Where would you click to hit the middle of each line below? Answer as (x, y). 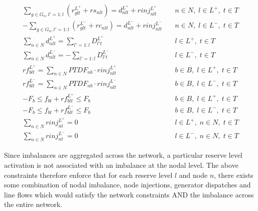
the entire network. (33, 204)
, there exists (234, 175)
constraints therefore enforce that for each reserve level (88, 175)
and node (193, 175)
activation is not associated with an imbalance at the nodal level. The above (121, 165)
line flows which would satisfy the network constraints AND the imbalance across (129, 194)
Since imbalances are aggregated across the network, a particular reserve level (123, 155)
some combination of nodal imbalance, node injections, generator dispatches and (127, 185)
